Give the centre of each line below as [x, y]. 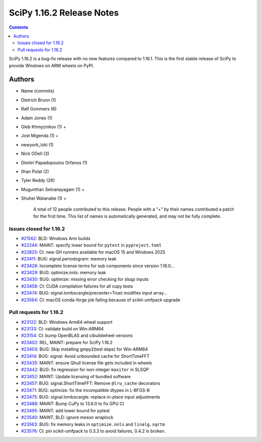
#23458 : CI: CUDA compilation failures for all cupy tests [77, 286]
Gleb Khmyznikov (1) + [44, 127]
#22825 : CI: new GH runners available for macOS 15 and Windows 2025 [93, 252]
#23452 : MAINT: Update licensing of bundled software [76, 376]
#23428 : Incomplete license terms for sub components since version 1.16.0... [98, 266]
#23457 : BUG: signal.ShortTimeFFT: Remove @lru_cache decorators [90, 383]
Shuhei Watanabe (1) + [44, 198]
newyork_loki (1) [37, 145]
